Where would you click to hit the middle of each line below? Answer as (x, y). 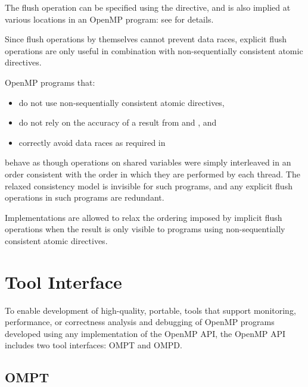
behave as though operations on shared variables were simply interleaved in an (148, 162)
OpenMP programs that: (50, 82)
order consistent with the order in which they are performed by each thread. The (153, 174)
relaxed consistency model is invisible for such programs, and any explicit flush (149, 185)
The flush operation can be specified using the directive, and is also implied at (148, 7)
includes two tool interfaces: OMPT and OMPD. (94, 345)
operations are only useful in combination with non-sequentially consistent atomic (154, 50)
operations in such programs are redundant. (85, 197)
